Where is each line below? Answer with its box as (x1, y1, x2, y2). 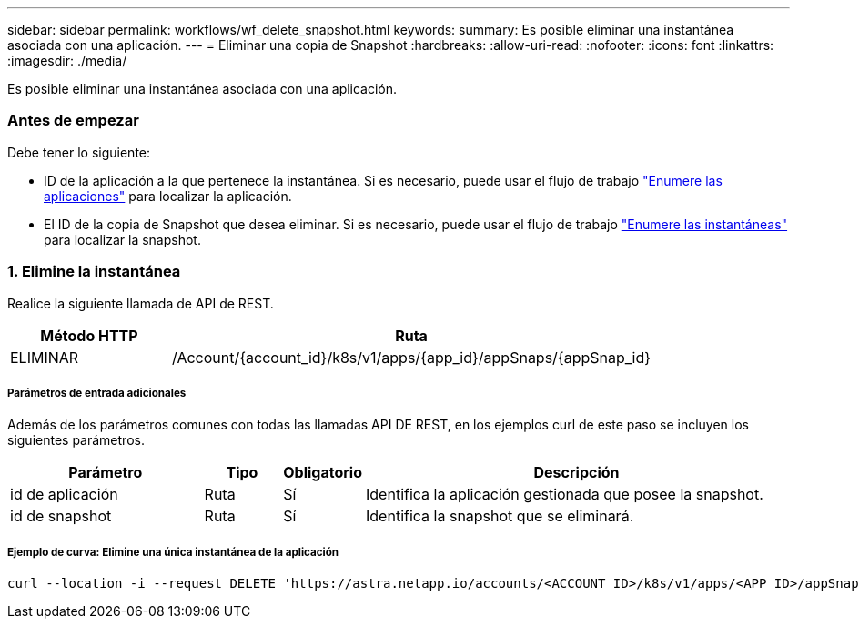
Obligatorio (283, 463, 363, 482)
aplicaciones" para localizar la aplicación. (44, 187, 292, 204)
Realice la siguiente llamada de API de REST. (7, 295, 274, 311)
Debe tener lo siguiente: (7, 144, 151, 160)
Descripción (533, 463, 620, 482)
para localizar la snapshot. (44, 231, 201, 247)
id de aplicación (10, 485, 118, 504)
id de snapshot (10, 507, 112, 526)
